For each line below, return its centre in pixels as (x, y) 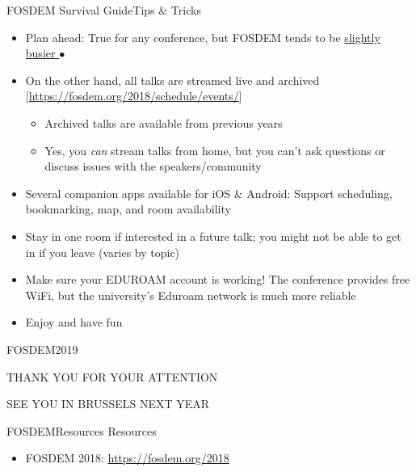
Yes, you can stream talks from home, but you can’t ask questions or (215, 150)
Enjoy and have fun (74, 322)
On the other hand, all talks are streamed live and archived (172, 80)
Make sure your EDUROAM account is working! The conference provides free (218, 279)
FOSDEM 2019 (42, 349)
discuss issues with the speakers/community (153, 166)
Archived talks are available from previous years (164, 122)
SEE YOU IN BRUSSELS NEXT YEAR (108, 404)
